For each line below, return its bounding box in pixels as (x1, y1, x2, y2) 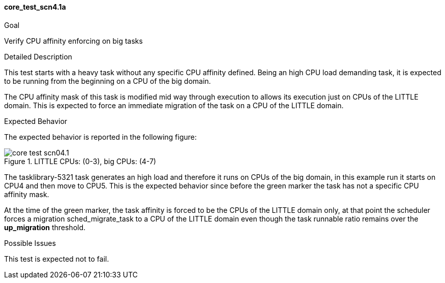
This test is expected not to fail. (4, 254, 109, 263)
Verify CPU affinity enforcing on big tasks (4, 36, 143, 45)
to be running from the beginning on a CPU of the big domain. (4, 76, 211, 85)
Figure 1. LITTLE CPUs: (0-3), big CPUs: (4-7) (4, 156, 156, 166)
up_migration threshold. (4, 223, 86, 232)
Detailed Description (4, 52, 72, 61)
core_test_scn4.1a (4, 3, 66, 11)
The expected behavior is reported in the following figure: (4, 132, 197, 141)
